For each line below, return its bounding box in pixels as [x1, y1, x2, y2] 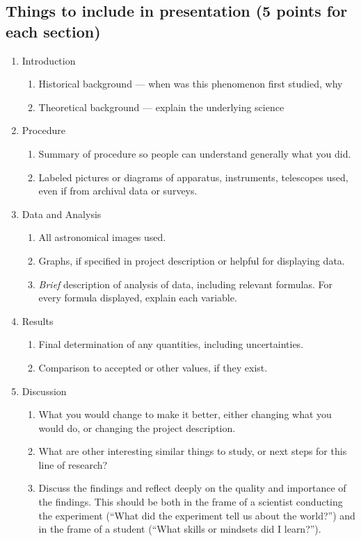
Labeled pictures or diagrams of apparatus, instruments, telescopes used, [38, 169, 348, 184]
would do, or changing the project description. [38, 420, 236, 435]
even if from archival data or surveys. [38, 183, 198, 198]
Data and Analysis [22, 206, 102, 221]
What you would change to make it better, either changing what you [38, 407, 332, 422]
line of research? [38, 457, 108, 472]
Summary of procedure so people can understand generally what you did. [38, 146, 351, 160]
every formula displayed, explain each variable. [38, 290, 237, 305]
